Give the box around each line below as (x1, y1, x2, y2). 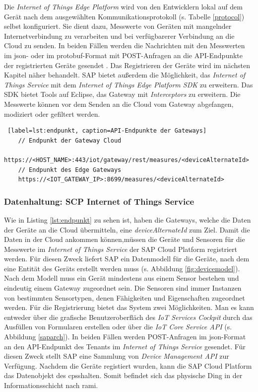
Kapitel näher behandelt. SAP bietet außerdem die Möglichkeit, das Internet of (4, 70, 246, 80)
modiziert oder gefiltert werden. (4, 108, 100, 119)
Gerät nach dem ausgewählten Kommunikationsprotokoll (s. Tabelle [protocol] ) (4, 11, 245, 21)
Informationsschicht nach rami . (4, 380, 98, 390)
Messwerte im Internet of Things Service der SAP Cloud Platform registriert (4, 243, 237, 254)
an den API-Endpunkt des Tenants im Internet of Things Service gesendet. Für (4, 341, 246, 351)
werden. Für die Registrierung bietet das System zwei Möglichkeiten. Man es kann (4, 302, 254, 313)
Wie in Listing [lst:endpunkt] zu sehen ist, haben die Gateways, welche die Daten (4, 214, 251, 225)
